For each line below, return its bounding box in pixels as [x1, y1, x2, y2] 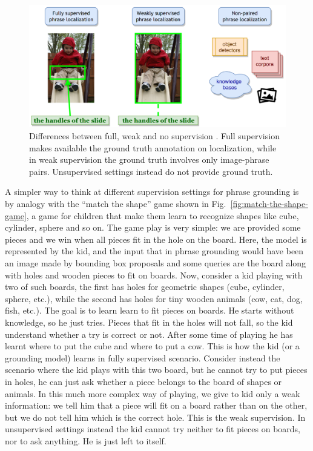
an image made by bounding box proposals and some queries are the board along [5, 257, 306, 269]
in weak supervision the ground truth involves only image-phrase [29, 153, 269, 166]
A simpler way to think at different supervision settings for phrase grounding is [5, 185, 299, 198]
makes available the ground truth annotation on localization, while [29, 141, 277, 154]
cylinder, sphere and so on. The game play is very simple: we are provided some [5, 221, 301, 234]
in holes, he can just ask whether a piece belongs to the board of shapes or [5, 375, 282, 387]
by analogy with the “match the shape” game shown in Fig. [5, 197, 226, 210]
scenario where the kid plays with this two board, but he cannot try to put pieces [5, 363, 308, 376]
